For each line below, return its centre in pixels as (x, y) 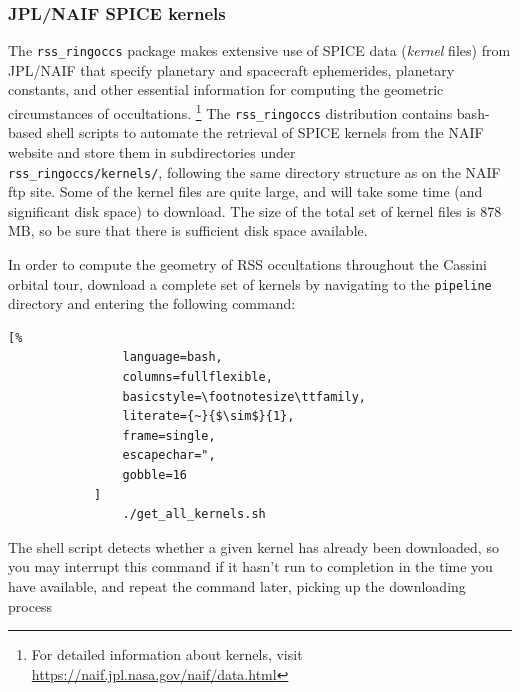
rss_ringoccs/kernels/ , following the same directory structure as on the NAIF (254, 171)
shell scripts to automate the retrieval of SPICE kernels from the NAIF (265, 132)
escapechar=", (169, 455)
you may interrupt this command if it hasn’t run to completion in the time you (250, 566)
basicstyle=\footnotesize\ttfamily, (244, 396)
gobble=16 (154, 475)
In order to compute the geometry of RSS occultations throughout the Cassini (247, 264)
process (30, 605)
